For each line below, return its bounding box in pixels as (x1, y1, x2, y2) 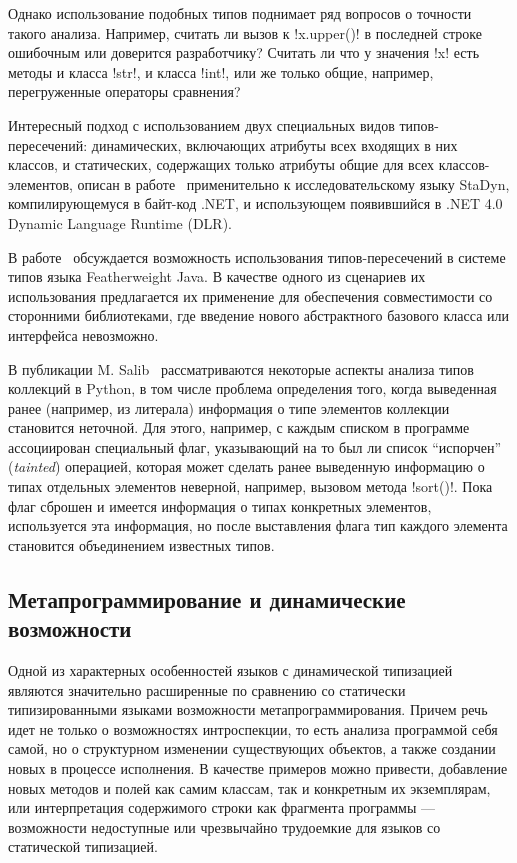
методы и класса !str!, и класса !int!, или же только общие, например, (8, 61, 434, 82)
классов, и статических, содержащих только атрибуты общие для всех (8, 154, 435, 175)
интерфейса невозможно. (8, 324, 159, 345)
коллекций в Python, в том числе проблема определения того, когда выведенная (8, 378, 497, 399)
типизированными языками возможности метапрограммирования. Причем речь (8, 699, 488, 720)
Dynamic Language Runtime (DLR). (8, 212, 232, 233)
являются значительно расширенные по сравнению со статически (8, 679, 406, 700)
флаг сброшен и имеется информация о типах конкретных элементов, (8, 495, 432, 516)
